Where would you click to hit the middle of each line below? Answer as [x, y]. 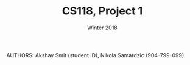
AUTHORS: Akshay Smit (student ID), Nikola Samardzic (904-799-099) [95, 55]
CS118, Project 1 [102, 11]
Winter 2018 [102, 28]
